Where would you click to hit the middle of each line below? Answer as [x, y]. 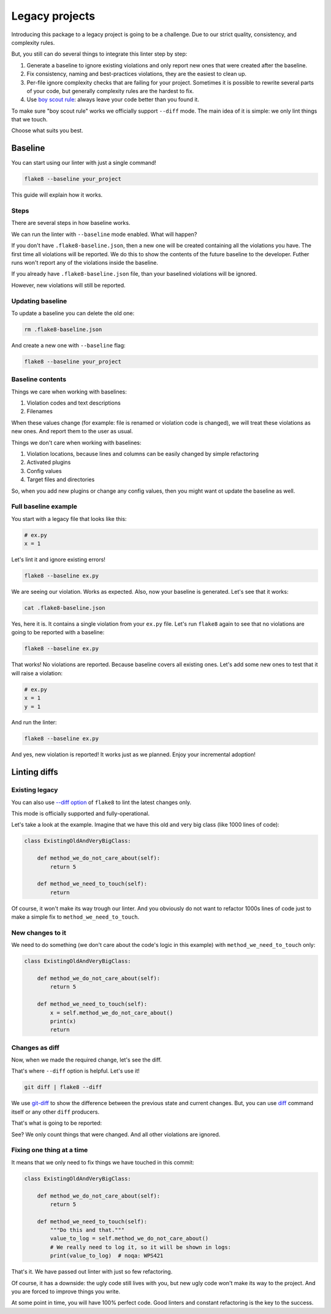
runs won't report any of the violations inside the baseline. [85, 263]
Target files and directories [61, 480]
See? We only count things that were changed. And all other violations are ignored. [116, 1134]
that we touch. [29, 120]
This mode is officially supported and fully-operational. [81, 813]
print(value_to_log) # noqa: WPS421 [107, 1256]
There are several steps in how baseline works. [71, 223]
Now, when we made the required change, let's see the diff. [86, 1060]
